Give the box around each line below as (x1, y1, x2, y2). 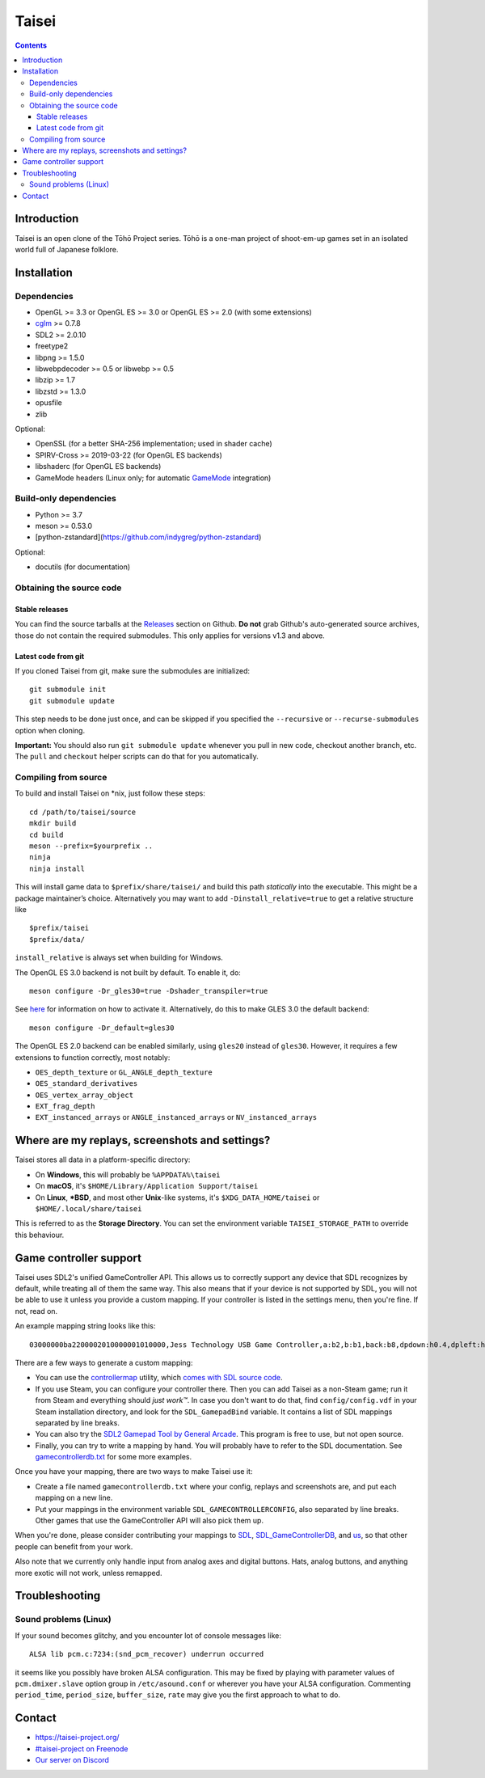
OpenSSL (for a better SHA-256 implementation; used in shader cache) (35, 439, 272, 449)
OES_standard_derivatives (35, 1079, 138, 1088)
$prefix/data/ (29, 935, 85, 944)
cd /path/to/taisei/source (29, 807, 137, 817)
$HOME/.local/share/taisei (35, 1204, 142, 1213)
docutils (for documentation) (35, 562, 131, 572)
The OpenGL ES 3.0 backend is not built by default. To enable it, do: (15, 967, 242, 978)
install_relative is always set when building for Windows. (15, 952, 224, 962)
